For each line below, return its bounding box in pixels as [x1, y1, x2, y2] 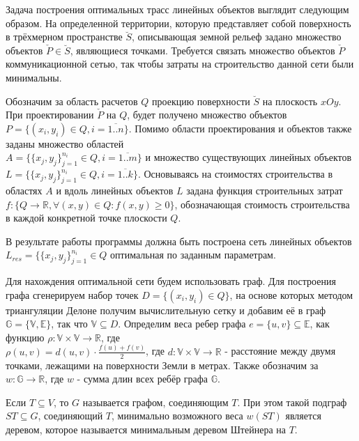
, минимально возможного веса [112, 408, 243, 423]
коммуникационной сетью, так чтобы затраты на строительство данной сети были [6, 56, 354, 71]
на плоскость [262, 93, 318, 108]
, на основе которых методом [229, 287, 353, 302]
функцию [6, 330, 45, 344]
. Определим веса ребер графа [118, 316, 246, 331]
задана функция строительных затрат [186, 183, 343, 197]
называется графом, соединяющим [82, 394, 229, 409]
